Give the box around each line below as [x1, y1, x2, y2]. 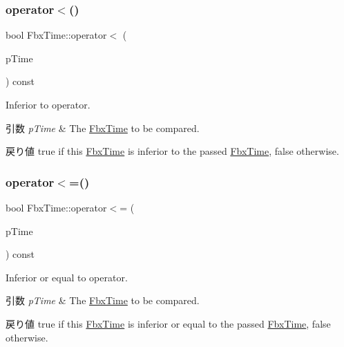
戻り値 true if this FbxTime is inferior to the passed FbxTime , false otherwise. [6, 144, 339, 158]
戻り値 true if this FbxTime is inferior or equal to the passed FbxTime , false [6, 316, 331, 330]
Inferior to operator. [6, 97, 90, 111]
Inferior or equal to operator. [6, 270, 128, 284]
